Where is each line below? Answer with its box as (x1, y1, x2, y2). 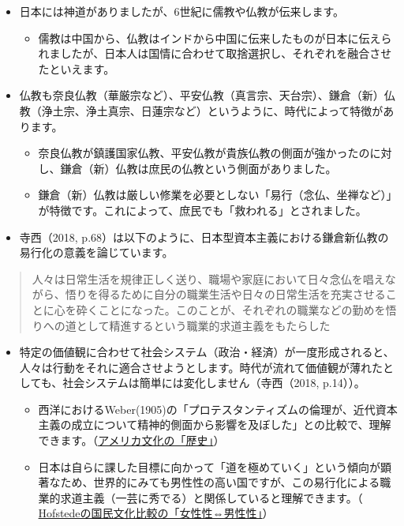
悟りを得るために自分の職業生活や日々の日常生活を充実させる (65, 286, 386, 302)
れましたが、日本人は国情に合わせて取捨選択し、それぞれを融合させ (38, 45, 392, 62)
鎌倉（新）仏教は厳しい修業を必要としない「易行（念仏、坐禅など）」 (38, 186, 398, 203)
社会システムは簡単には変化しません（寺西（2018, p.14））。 (62, 374, 365, 391)
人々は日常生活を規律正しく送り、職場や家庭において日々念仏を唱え (32, 270, 385, 287)
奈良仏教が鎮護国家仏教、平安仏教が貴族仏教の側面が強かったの (38, 145, 370, 161)
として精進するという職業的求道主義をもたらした (76, 317, 331, 333)
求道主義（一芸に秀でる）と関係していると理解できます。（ (60, 489, 363, 505)
